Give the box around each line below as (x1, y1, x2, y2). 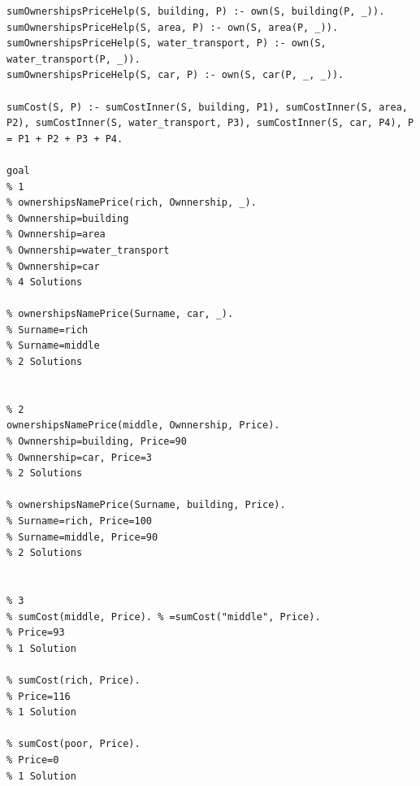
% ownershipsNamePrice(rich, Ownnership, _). (6, 197, 257, 209)
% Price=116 (6, 690, 71, 702)
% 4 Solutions (6, 276, 83, 289)
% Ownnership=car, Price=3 (6, 451, 152, 463)
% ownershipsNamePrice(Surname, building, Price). (6, 499, 286, 511)
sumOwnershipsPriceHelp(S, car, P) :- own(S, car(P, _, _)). (6, 69, 344, 81)
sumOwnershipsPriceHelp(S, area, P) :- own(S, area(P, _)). (6, 21, 339, 33)
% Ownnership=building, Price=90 (6, 436, 187, 448)
